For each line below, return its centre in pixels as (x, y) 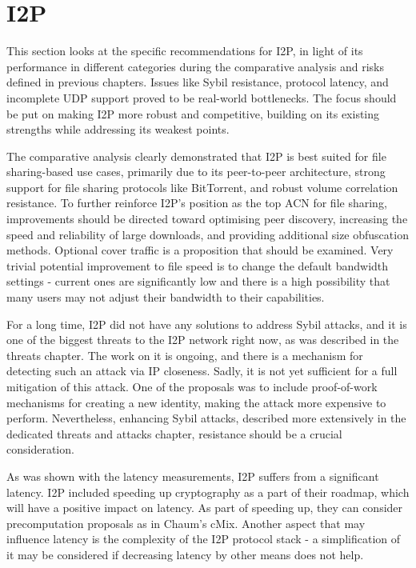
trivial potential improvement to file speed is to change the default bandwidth (198, 265)
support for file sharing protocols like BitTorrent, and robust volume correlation (202, 187)
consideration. (40, 449)
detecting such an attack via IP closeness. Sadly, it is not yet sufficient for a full (202, 371)
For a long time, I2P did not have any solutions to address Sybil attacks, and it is (207, 324)
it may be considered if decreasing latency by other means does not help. (185, 554)
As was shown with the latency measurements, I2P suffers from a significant (193, 476)
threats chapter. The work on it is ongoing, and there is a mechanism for (185, 355)
